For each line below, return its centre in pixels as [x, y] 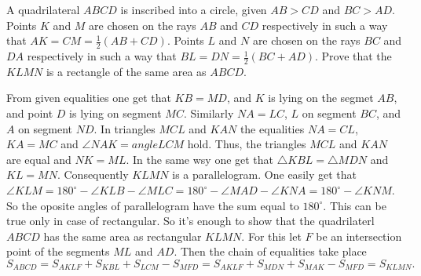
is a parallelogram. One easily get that [264, 174]
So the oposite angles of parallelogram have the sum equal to [153, 205]
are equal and [39, 159]
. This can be [355, 205]
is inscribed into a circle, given [194, 9]
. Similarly [209, 113]
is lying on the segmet [321, 98]
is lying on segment [115, 113]
